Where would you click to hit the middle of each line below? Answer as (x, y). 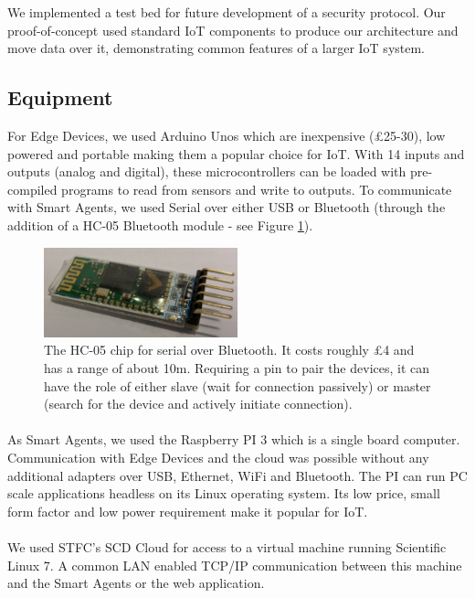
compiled (32, 189)
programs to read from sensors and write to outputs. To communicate (257, 189)
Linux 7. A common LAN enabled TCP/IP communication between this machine (235, 565)
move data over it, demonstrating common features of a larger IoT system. (216, 48)
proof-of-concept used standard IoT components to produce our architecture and (233, 30)
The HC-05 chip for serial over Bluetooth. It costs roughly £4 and (229, 350)
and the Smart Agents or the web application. (136, 583)
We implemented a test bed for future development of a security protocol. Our (227, 12)
